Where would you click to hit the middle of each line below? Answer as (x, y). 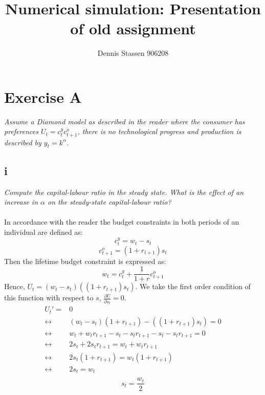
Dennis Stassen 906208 (133, 53)
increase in (21, 202)
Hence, (15, 286)
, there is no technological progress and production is (159, 131)
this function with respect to (49, 298)
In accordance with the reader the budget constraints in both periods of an (122, 222)
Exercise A (43, 96)
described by (23, 142)
